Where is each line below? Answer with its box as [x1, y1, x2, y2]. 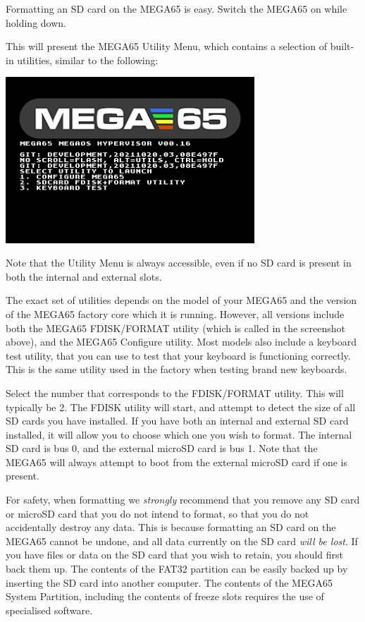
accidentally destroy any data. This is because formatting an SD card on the [6, 520, 336, 535]
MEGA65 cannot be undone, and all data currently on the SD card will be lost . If [6, 533, 358, 548]
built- [330, 39, 354, 54]
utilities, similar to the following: [17, 52, 159, 67]
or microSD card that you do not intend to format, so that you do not [6, 506, 309, 520]
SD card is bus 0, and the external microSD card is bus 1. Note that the [6, 441, 318, 456]
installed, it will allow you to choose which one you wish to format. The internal [6, 427, 352, 441]
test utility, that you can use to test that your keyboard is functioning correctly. [6, 348, 351, 362]
